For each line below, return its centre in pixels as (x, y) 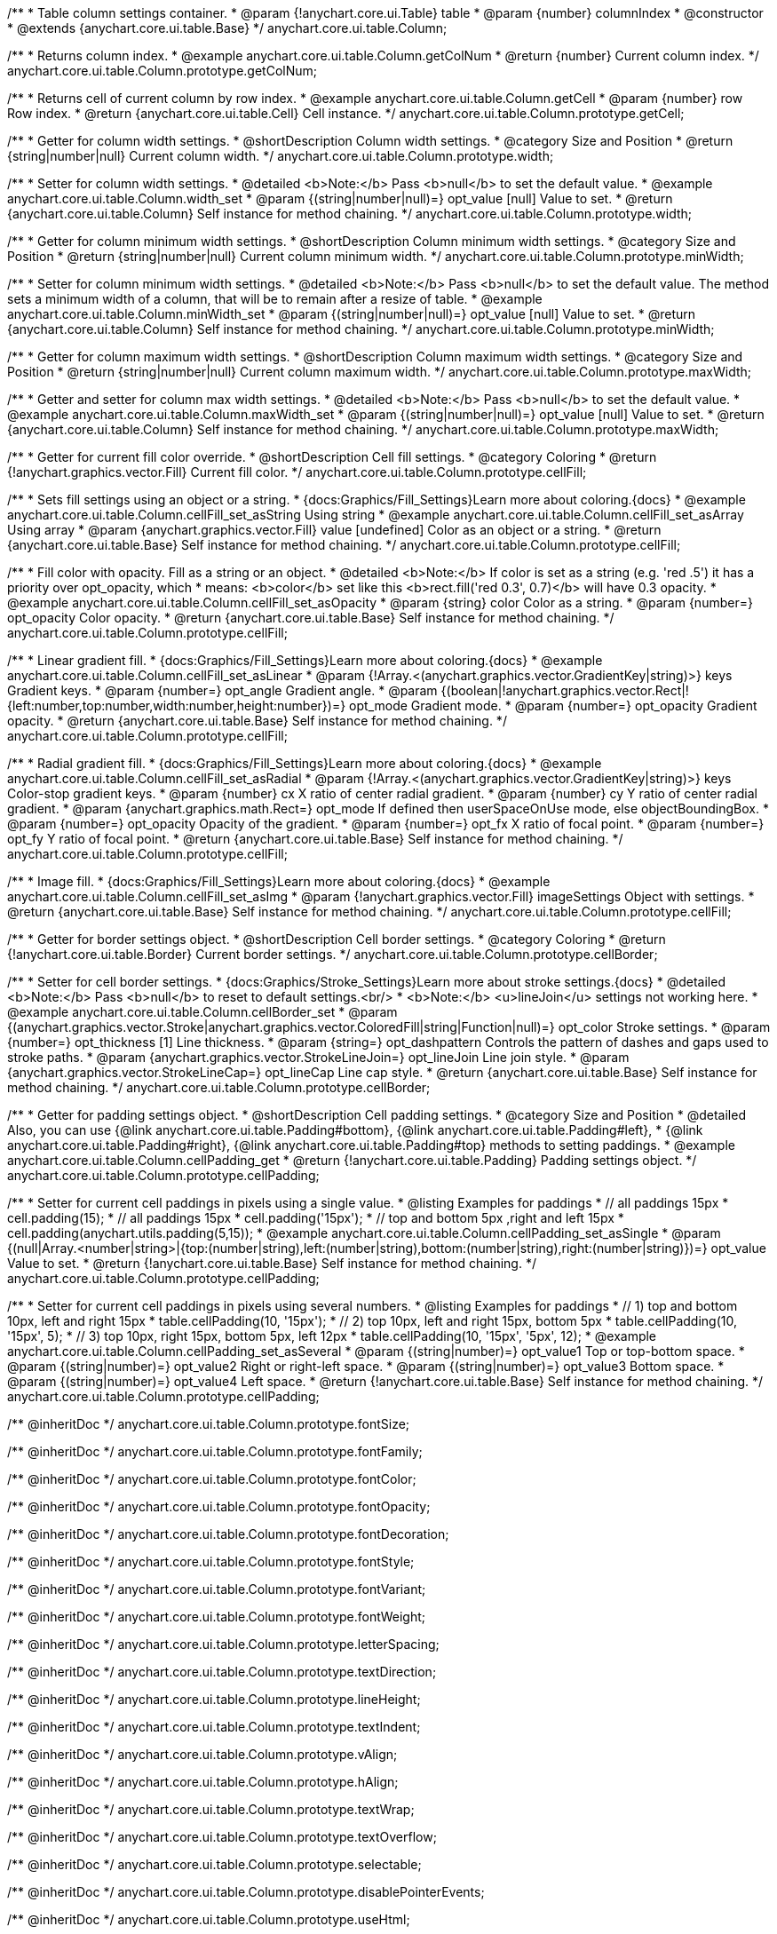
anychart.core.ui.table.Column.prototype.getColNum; (162, 71)
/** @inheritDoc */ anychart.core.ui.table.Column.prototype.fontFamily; (215, 1451)
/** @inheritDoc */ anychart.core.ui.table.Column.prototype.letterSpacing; (223, 1644)
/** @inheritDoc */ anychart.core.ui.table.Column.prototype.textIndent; (214, 1727)
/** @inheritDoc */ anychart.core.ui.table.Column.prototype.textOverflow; (222, 1837)
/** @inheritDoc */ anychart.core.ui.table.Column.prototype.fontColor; (212, 1479)
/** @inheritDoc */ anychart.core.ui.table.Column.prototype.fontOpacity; (219, 1506)
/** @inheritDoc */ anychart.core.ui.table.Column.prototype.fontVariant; (217, 1589)
